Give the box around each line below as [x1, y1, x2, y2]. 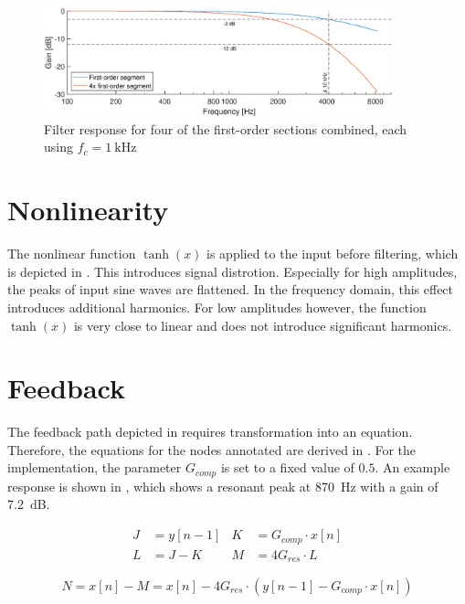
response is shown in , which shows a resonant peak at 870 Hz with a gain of [7, 476, 439, 495]
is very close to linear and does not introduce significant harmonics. [73, 315, 452, 334]
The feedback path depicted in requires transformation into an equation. [7, 422, 413, 441]
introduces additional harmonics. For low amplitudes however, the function [7, 297, 427, 316]
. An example [375, 458, 450, 477]
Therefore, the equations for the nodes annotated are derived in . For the [7, 440, 417, 459]
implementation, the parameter [7, 458, 182, 477]
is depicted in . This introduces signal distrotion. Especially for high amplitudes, [7, 261, 458, 281]
